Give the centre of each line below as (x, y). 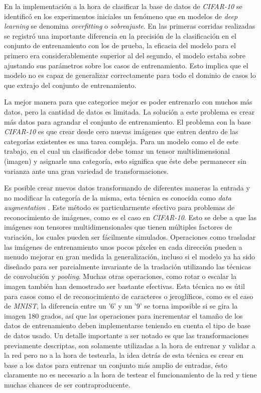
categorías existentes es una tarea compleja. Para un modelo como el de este (121, 141)
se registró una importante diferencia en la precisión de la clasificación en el (120, 35)
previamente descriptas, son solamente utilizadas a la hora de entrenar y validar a (130, 345)
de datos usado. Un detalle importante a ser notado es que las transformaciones (126, 335)
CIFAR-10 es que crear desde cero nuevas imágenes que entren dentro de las (121, 131)
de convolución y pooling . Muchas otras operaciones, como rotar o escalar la (120, 276)
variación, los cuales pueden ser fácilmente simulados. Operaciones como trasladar (130, 237)
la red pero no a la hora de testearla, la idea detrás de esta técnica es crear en (124, 355)
